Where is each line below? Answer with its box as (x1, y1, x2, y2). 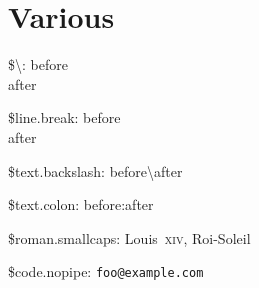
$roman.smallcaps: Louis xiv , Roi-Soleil (8, 227, 251, 248)
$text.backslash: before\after (8, 160, 183, 181)
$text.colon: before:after (8, 194, 154, 215)
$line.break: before (8, 107, 121, 128)
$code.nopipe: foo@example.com (8, 261, 204, 282)
